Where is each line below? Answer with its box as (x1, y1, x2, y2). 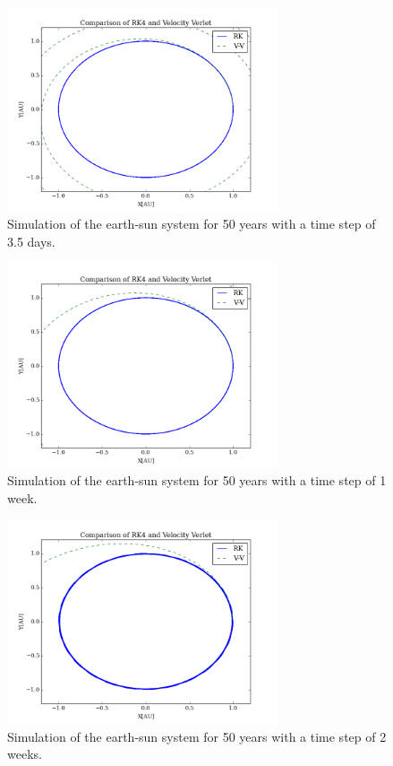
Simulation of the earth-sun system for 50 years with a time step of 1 (7, 471, 387, 490)
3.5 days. (7, 232, 56, 251)
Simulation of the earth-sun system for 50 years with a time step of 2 (7, 727, 387, 745)
